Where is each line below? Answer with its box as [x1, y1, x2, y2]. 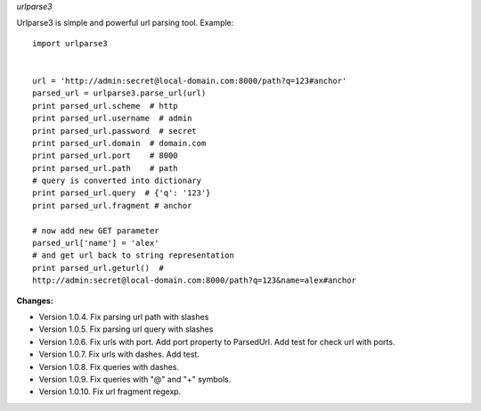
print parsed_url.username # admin [32, 113, 192, 124]
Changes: [16, 295, 53, 306]
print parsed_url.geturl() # [32, 263, 165, 273]
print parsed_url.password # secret [32, 126, 198, 136]
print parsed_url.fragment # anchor [32, 201, 192, 210]
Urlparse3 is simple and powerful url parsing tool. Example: [16, 18, 234, 29]
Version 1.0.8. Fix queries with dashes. [38, 361, 180, 372]
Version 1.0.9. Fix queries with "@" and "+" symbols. [38, 374, 232, 384]
